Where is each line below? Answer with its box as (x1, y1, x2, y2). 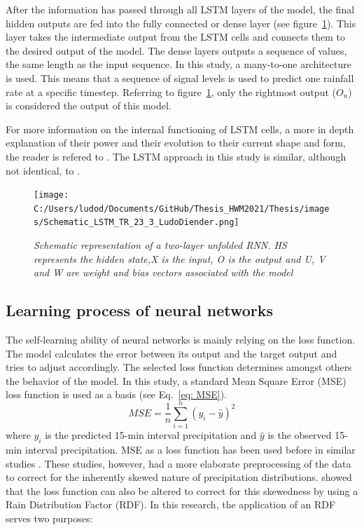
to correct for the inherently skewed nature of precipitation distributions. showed (6, 470, 352, 484)
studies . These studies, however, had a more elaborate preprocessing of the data (6, 456, 351, 470)
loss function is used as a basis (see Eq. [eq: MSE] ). (6, 387, 227, 402)
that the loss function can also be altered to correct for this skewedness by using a (6, 483, 358, 498)
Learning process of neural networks (6, 299, 274, 321)
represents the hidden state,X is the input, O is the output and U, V (34, 251, 325, 266)
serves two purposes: (6, 510, 93, 525)
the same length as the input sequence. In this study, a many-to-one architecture (6, 57, 351, 72)
